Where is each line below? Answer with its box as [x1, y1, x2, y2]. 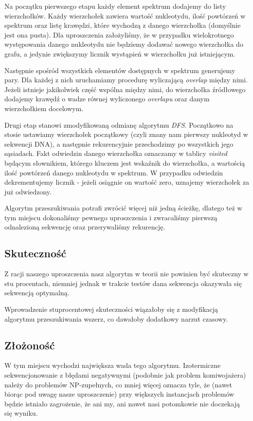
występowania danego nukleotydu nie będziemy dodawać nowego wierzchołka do [4, 39, 243, 49]
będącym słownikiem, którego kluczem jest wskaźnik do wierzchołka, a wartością [4, 157, 245, 168]
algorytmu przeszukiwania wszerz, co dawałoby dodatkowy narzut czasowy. [4, 313, 228, 324]
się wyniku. [4, 408, 38, 418]
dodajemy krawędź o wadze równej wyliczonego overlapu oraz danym [4, 94, 210, 104]
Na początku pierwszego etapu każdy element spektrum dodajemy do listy [4, 1, 226, 11]
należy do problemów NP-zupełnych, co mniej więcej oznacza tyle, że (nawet [4, 379, 233, 389]
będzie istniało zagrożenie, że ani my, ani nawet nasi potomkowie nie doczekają [4, 398, 240, 408]
